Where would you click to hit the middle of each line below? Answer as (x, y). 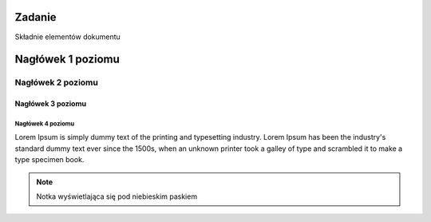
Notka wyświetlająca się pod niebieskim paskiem (117, 196)
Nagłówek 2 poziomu (57, 82)
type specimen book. (49, 160)
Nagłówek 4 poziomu (45, 124)
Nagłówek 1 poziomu (67, 59)
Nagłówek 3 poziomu (51, 104)
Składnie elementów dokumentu (68, 37)
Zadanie (36, 17)
